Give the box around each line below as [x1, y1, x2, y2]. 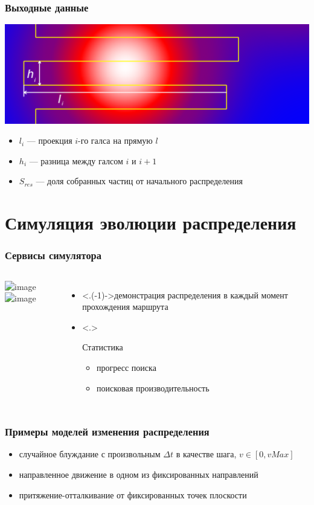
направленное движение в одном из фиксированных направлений [19, 468, 258, 480]
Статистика [82, 341, 123, 353]
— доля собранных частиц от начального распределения [36, 175, 243, 187]
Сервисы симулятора [5, 248, 101, 263]
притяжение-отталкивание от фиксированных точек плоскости [19, 488, 247, 501]
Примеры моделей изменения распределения [5, 424, 210, 439]
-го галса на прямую [78, 134, 153, 147]
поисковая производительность [96, 381, 210, 394]
